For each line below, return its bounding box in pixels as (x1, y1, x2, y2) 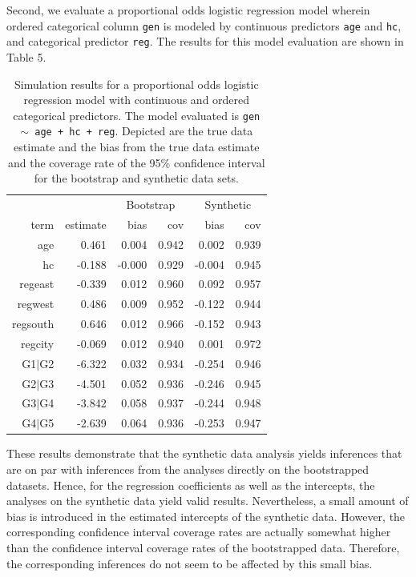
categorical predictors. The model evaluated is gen (13, 106, 261, 123)
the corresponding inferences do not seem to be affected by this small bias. (6, 555, 373, 571)
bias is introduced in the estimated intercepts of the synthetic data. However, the (6, 507, 406, 524)
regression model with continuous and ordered (23, 91, 250, 108)
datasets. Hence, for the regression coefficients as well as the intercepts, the (6, 476, 375, 493)
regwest (17, 295, 55, 312)
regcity (20, 335, 55, 351)
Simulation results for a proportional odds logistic (14, 75, 259, 92)
